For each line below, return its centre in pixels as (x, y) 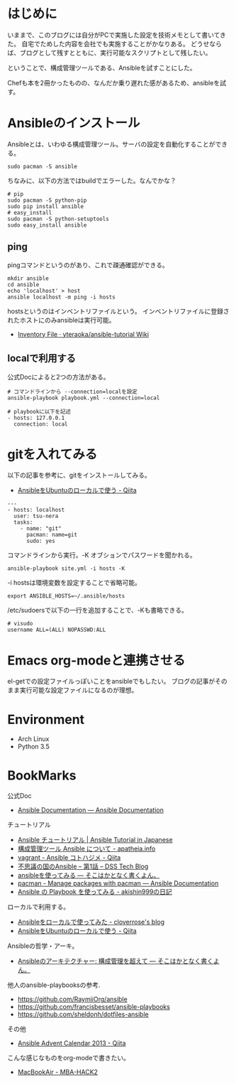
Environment (46, 720)
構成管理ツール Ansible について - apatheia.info (86, 848)
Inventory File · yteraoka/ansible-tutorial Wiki (83, 334)
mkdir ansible (28, 278)
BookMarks (42, 775)
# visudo (20, 624)
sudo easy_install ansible (47, 225)
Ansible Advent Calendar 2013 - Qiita (72, 1043)
